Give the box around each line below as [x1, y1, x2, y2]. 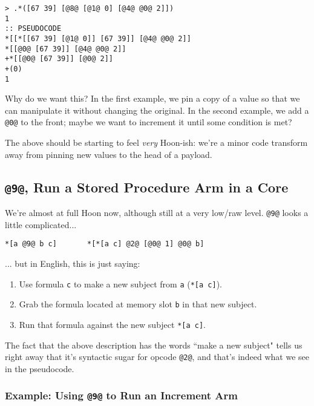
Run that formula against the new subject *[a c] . [19, 318, 206, 330]
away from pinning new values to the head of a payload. [5, 148, 212, 160]
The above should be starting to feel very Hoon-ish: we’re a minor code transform [5, 136, 308, 149]
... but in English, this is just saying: [5, 257, 140, 269]
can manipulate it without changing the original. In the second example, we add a [5, 103, 309, 116]
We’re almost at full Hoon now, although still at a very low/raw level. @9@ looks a [5, 206, 309, 219]
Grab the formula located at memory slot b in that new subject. [19, 298, 257, 310]
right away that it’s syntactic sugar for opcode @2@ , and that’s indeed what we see [5, 350, 310, 363]
